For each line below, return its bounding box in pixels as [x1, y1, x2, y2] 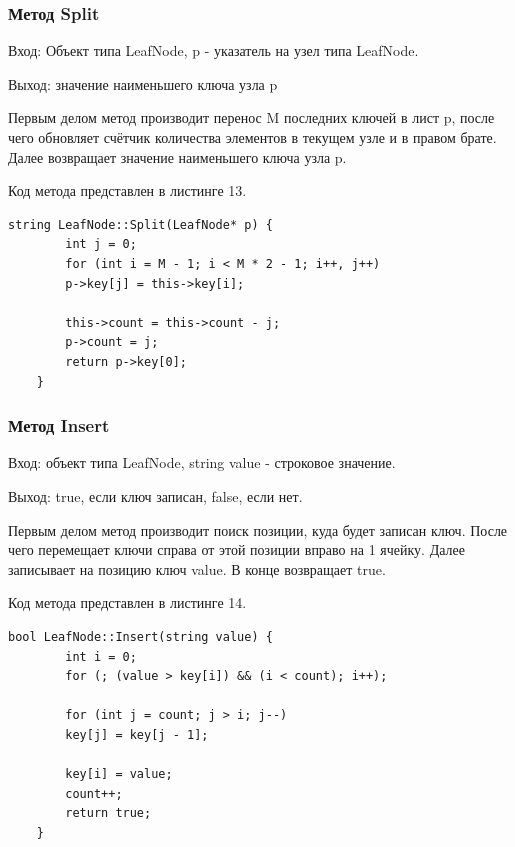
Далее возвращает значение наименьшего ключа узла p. [8, 146, 347, 167]
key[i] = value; [65, 767, 173, 782]
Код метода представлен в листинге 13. [8, 180, 247, 201]
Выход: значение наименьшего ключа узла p [8, 73, 278, 94]
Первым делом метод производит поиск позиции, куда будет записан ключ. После [8, 519, 508, 540]
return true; [65, 806, 152, 821]
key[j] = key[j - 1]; [65, 727, 209, 742]
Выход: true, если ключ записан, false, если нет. [8, 485, 303, 506]
